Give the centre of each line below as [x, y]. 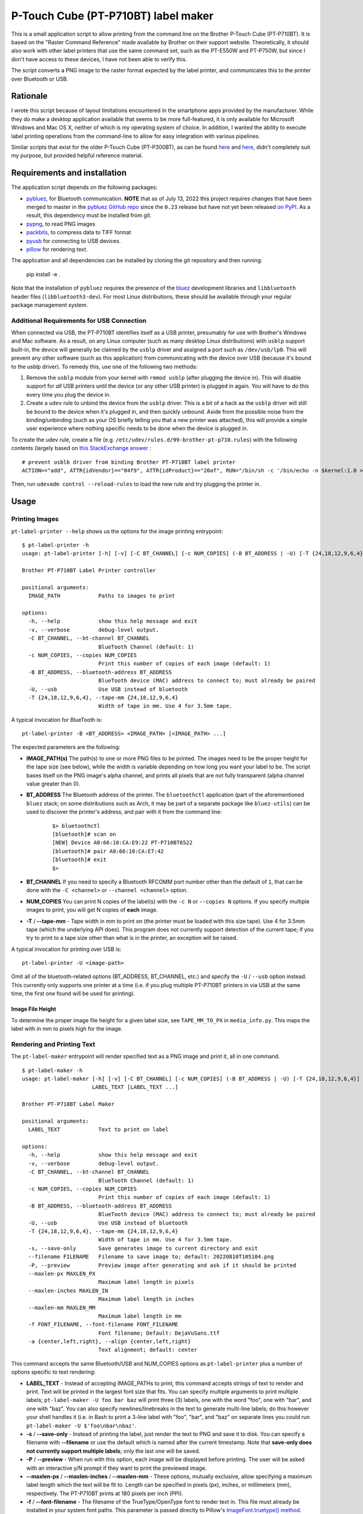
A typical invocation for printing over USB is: [66, 949]
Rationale [29, 96]
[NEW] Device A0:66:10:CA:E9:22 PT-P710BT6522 [123, 843]
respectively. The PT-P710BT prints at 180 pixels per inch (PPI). [105, 1493]
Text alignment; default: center [148, 1350]
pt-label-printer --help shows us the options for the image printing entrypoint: [117, 531]
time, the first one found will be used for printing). [73, 994]
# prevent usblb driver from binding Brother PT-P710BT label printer [129, 462]
